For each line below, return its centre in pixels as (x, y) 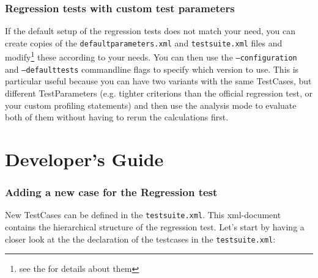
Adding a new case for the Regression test (111, 192)
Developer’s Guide (84, 159)
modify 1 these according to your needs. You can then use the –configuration (151, 56)
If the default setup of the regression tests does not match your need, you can (150, 31)
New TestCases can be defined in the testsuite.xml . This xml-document (143, 215)
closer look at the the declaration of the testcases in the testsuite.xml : (140, 239)
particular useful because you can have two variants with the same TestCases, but (158, 81)
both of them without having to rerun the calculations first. (117, 117)
